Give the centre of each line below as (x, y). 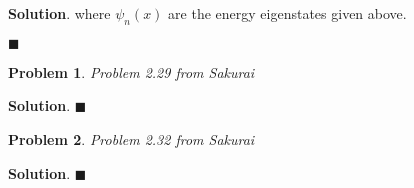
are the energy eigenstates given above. (287, 13)
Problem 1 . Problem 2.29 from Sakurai (131, 71)
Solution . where (59, 13)
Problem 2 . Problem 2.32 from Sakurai (131, 138)
